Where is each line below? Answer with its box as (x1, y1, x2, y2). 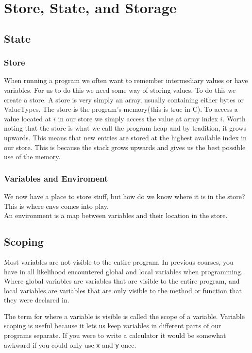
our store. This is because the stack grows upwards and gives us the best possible (4, 142, 246, 152)
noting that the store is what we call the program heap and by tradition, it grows (4, 123, 246, 133)
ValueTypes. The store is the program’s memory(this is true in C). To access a (4, 104, 238, 114)
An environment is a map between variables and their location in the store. (4, 210, 228, 220)
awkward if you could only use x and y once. (4, 339, 136, 350)
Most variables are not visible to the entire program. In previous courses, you (4, 256, 234, 267)
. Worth (222, 113, 246, 123)
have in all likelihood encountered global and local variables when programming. (4, 266, 243, 276)
